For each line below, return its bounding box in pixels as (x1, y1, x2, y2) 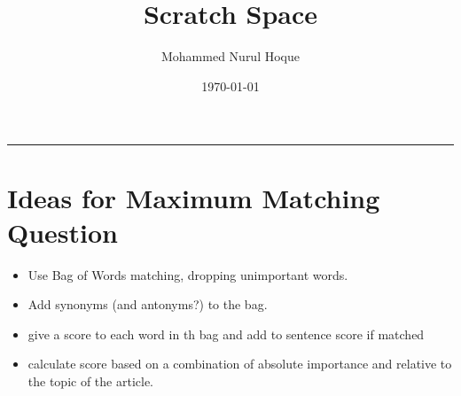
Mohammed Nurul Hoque (160, 47, 300, 66)
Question (7, 214, 118, 250)
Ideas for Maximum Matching (7, 179, 380, 215)
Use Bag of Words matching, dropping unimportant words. (27, 265, 348, 283)
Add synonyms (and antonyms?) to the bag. (27, 295, 268, 314)
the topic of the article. (27, 372, 154, 390)
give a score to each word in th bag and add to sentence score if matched (27, 324, 425, 343)
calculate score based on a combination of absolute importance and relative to (27, 354, 452, 373)
